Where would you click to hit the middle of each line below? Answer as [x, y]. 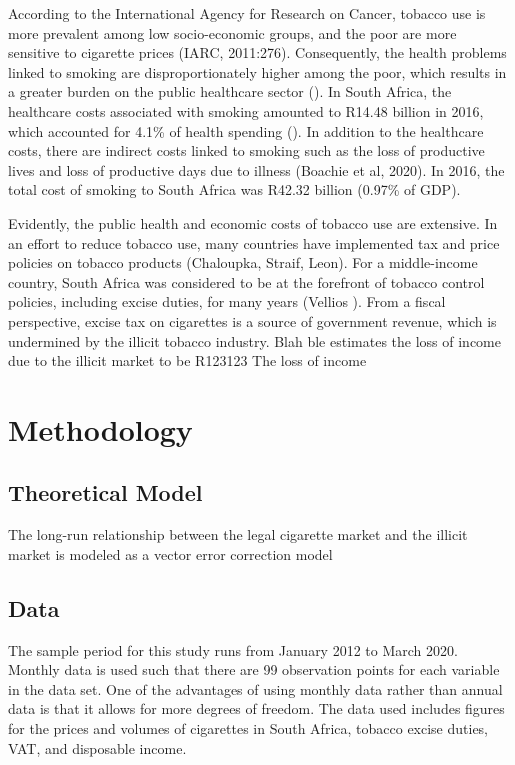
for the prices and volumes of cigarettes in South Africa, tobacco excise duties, [248, 728]
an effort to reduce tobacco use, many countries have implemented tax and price [254, 242]
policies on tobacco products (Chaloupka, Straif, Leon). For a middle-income [243, 262]
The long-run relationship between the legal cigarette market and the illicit [238, 534]
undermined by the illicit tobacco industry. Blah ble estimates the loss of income [254, 340]
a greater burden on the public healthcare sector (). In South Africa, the [230, 91]
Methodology [100, 428]
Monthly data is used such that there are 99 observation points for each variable [254, 669]
